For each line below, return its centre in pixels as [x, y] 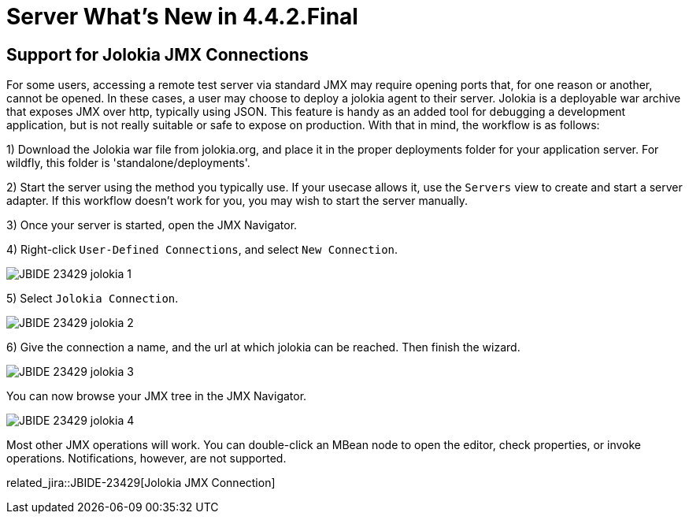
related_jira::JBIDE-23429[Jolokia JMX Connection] [141, 483]
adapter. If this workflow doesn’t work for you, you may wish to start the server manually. [237, 201]
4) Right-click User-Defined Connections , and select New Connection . [202, 250]
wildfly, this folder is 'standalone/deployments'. [128, 163]
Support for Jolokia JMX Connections [157, 54]
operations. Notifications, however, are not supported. [146, 459]
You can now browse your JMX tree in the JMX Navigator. [157, 396]
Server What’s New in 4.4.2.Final [182, 17]
